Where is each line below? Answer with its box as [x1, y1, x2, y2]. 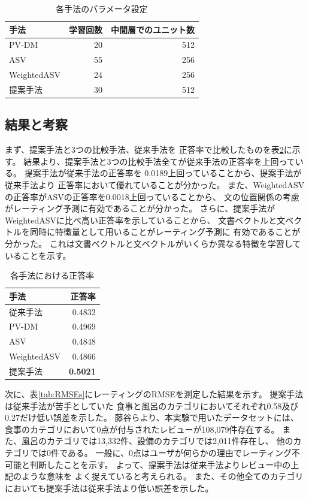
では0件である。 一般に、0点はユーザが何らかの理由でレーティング [29, 446, 292, 459]
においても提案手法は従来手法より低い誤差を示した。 [5, 481, 214, 494]
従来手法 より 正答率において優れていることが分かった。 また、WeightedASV [5, 179, 305, 191]
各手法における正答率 [10, 269, 95, 282]
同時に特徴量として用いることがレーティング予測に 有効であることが [29, 225, 301, 238]
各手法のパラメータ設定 [56, 2, 148, 14]
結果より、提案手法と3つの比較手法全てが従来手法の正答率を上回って [23, 155, 295, 167]
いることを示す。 [5, 249, 71, 261]
